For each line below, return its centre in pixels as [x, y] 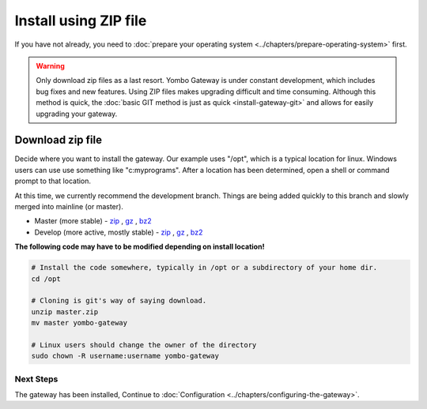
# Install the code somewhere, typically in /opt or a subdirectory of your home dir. [204, 268]
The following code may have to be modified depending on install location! [140, 247]
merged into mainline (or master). [69, 206]
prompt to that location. [53, 181]
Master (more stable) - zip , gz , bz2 [93, 221]
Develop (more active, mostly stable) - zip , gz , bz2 [119, 232]
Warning [50, 66]
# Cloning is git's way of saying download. [119, 301]
